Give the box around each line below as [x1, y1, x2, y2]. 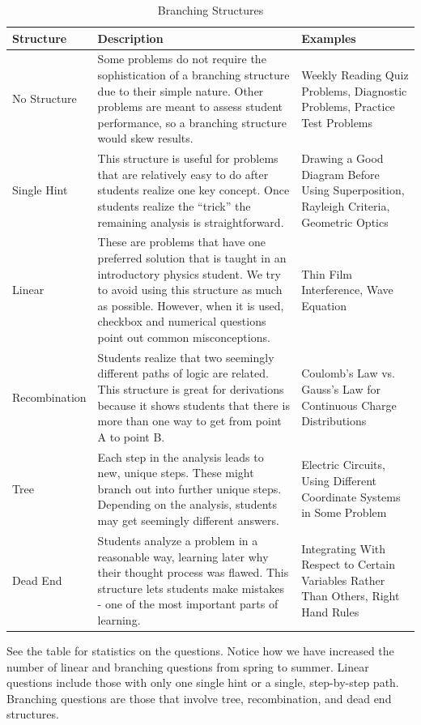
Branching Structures [157, 2, 264, 18]
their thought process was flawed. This [97, 564, 289, 581]
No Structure [12, 90, 77, 107]
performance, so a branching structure [97, 113, 287, 130]
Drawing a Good [301, 150, 384, 167]
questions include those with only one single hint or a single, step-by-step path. [6, 674, 399, 691]
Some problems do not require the [97, 50, 266, 67]
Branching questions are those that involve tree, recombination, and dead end [6, 689, 392, 706]
